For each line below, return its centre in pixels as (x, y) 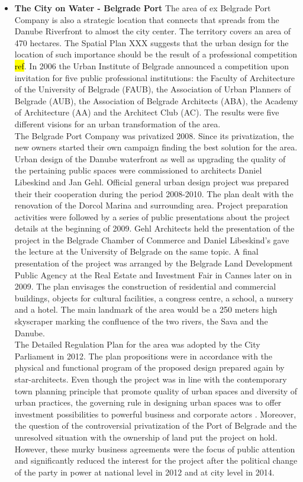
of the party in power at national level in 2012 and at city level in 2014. (144, 472)
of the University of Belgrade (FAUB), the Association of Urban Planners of (153, 89)
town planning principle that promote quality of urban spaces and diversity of (156, 391)
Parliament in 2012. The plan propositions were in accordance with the (144, 356)
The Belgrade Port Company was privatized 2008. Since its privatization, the (154, 135)
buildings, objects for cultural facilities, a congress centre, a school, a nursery (154, 298)
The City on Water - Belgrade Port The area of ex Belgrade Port (143, 8)
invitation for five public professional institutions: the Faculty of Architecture (155, 77)
